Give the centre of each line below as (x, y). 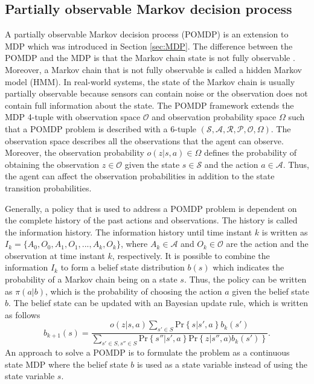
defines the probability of (250, 152)
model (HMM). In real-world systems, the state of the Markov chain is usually (150, 81)
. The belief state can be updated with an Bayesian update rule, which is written (158, 303)
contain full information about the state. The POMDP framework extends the (149, 105)
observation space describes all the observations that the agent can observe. (144, 140)
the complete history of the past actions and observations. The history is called (151, 220)
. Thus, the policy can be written (245, 279)
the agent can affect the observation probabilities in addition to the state (140, 176)
